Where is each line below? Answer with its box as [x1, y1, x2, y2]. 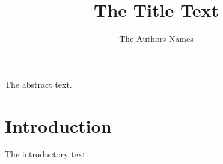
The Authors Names [119, 32, 194, 45]
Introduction [5, 113, 112, 138]
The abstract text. [5, 77, 72, 90]
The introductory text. [5, 148, 88, 160]
